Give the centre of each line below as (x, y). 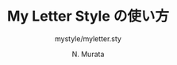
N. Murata (88, 54)
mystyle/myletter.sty (88, 38)
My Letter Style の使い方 (88, 16)
